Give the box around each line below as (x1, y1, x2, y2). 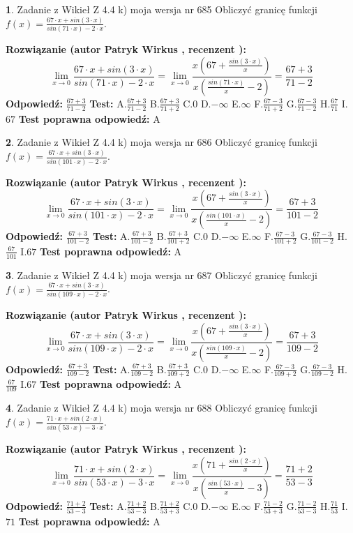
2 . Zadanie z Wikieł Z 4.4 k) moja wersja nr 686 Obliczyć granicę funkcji (6, 135, 317, 149)
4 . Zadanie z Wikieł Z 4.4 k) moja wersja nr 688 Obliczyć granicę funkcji (6, 400, 317, 415)
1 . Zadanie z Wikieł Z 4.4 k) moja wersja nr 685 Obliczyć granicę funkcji (6, 2, 317, 16)
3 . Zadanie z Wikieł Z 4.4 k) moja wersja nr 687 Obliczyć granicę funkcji (6, 267, 317, 282)
